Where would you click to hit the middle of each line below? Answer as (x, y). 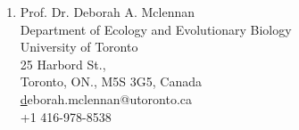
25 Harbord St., (63, 64)
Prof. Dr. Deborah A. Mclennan (107, 12)
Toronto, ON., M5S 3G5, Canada (111, 81)
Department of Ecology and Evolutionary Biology (156, 29)
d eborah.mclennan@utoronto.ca (106, 98)
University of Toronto (79, 47)
